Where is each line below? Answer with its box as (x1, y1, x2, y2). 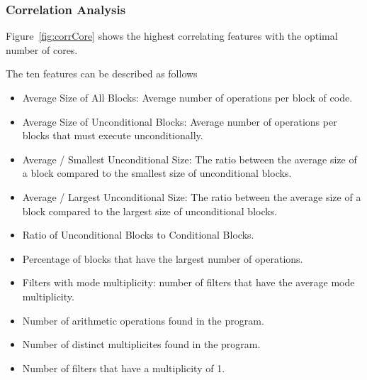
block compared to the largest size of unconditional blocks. (22, 203, 278, 218)
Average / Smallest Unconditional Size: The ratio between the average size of (22, 151, 357, 166)
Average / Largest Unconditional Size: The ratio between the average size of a (22, 189, 361, 204)
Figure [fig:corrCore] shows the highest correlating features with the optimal (6, 28, 338, 43)
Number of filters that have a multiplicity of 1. (22, 360, 225, 375)
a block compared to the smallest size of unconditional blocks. (22, 165, 292, 180)
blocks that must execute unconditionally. (22, 128, 203, 143)
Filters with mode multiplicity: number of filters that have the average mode (22, 275, 355, 290)
